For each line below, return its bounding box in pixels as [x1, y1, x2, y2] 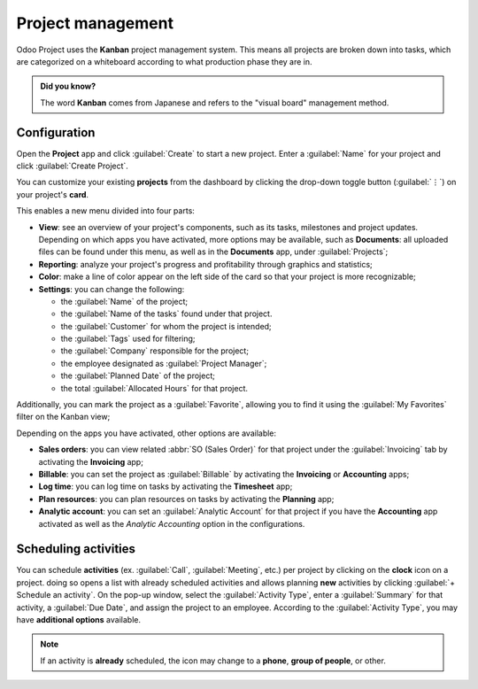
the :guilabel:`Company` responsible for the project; [60, 345, 250, 356]
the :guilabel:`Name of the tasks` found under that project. [60, 308, 273, 319]
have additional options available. [16, 615, 142, 625]
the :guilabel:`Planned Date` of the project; [60, 370, 216, 381]
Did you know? [40, 81, 96, 92]
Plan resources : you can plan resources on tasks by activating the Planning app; [38, 493, 335, 504]
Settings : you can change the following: [38, 283, 185, 294]
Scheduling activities [16, 541, 136, 557]
